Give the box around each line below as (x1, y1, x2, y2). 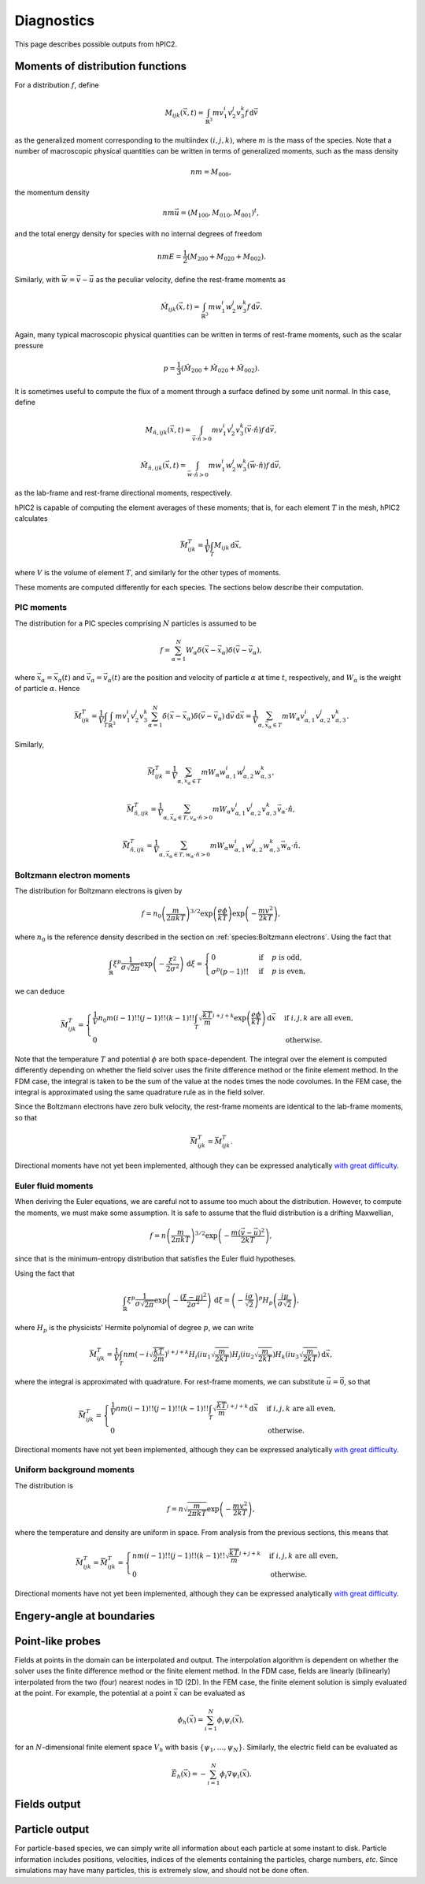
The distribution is (14, 1481, 74, 1490)
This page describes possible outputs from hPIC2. (14, 39, 177, 49)
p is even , (272, 967, 306, 976)
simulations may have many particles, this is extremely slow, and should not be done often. (14, 1866, 309, 1875)
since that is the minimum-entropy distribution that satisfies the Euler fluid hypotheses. (14, 1254, 297, 1264)
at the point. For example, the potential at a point (14, 1688, 172, 1697)
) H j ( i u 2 (229, 1350, 255, 1361)
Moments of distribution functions (14, 60, 187, 73)
